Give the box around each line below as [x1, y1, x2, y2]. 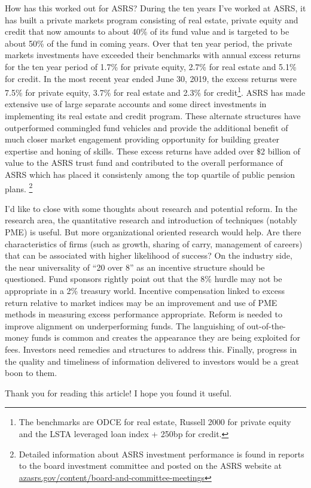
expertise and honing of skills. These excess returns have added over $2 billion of [5, 144, 300, 157]
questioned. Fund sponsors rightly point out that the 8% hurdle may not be [5, 272, 282, 285]
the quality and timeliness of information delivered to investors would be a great [5, 354, 300, 367]
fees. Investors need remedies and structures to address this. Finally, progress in [5, 342, 297, 355]
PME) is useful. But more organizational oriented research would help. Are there [5, 226, 301, 238]
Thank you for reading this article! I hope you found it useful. [5, 386, 232, 399]
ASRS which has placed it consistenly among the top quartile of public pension [5, 168, 295, 180]
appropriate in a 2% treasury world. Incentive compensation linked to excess [5, 284, 285, 296]
